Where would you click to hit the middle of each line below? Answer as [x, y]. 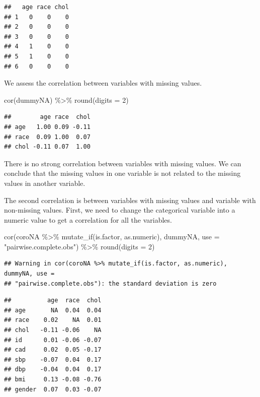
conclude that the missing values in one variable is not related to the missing [122, 173]
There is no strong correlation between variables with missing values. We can [123, 163]
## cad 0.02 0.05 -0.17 [53, 350]
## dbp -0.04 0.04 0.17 [53, 370]
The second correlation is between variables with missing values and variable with [130, 200]
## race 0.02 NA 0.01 [53, 320]
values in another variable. [45, 183]
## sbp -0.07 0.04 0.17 [53, 359]
